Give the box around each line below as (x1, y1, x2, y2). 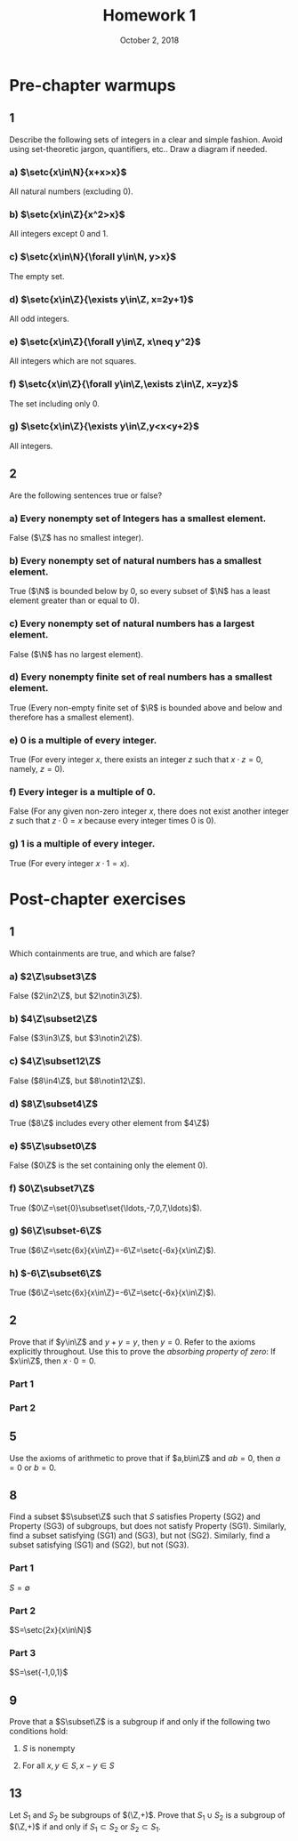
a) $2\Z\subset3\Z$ (9, 970, 97, 983)
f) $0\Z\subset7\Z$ (9, 1182, 95, 1194)
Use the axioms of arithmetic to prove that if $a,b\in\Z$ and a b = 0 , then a (9, 1452, 281, 1463)
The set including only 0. (9, 398, 101, 409)
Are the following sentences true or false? (9, 490, 163, 501)
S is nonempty (21, 1743, 76, 1754)
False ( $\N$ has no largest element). (9, 648, 144, 659)
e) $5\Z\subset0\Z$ (9, 1139, 97, 1152)
